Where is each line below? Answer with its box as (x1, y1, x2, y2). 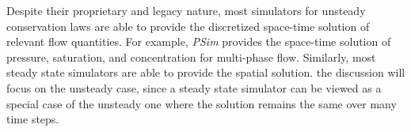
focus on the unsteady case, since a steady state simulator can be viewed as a (6, 79, 382, 96)
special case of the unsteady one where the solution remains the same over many (6, 95, 397, 111)
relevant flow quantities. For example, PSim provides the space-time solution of (6, 33, 391, 50)
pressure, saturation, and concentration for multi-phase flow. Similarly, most (6, 48, 376, 65)
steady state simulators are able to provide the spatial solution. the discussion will (6, 64, 405, 81)
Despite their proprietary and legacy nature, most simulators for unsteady (6, 2, 366, 18)
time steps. (6, 111, 59, 127)
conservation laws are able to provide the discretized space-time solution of (6, 17, 370, 34)
